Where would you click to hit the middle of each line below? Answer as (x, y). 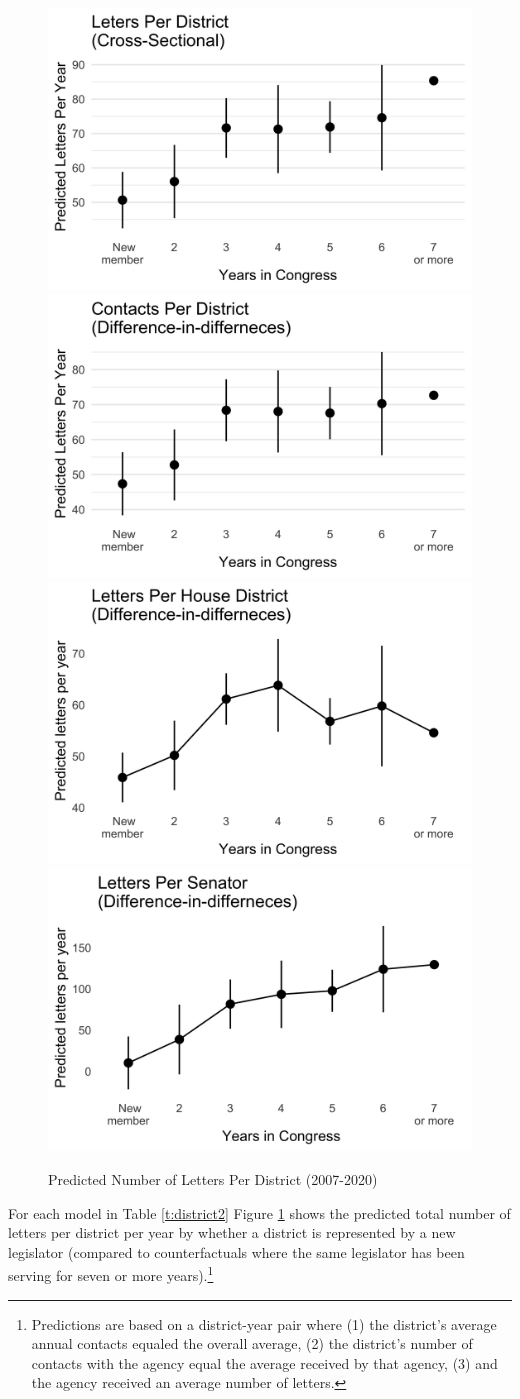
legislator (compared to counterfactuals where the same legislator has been (236, 1251)
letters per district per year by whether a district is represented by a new (232, 1232)
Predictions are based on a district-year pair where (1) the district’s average (264, 1323)
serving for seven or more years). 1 (111, 1273)
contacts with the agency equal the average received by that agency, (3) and (264, 1362)
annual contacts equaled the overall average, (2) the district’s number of (252, 1343)
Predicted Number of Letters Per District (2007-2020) (213, 1178)
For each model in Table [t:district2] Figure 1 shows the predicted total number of (259, 1212)
